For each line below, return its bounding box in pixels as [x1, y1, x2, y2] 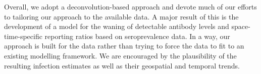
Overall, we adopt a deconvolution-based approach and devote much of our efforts [4, 1, 257, 11]
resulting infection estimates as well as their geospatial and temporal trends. [4, 60, 240, 70]
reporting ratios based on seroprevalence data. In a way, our [44, 30, 230, 41]
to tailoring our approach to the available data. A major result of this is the [4, 11, 239, 21]
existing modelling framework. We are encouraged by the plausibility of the [4, 50, 237, 60]
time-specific [4, 30, 42, 41]
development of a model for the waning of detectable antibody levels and [4, 21, 229, 31]
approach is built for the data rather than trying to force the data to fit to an [4, 40, 244, 51]
